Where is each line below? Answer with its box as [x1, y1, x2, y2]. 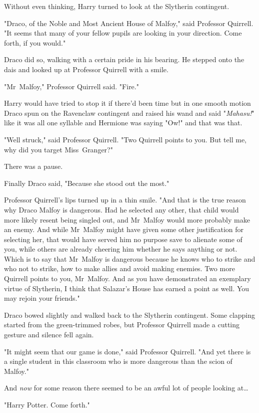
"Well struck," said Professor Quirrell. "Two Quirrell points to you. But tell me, [4, 134, 246, 144]
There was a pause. [4, 161, 63, 171]
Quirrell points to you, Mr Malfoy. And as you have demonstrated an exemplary [4, 273, 251, 284]
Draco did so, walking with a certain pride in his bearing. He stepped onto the [4, 54, 244, 65]
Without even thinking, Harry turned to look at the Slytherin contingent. [4, 1, 229, 11]
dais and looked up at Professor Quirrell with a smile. [4, 64, 168, 74]
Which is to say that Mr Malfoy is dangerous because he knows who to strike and [4, 253, 255, 264]
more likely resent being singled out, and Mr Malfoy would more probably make [4, 214, 250, 225]
